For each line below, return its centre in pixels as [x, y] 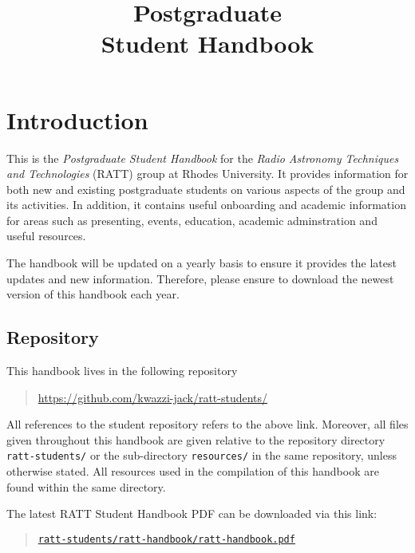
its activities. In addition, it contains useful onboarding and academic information [206, 205]
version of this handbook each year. [93, 294]
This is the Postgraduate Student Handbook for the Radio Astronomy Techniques [203, 158]
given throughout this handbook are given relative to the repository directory [196, 439]
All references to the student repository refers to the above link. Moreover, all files [207, 424]
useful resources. [46, 236]
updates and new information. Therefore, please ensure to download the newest [200, 278]
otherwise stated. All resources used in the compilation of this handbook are [193, 471]
